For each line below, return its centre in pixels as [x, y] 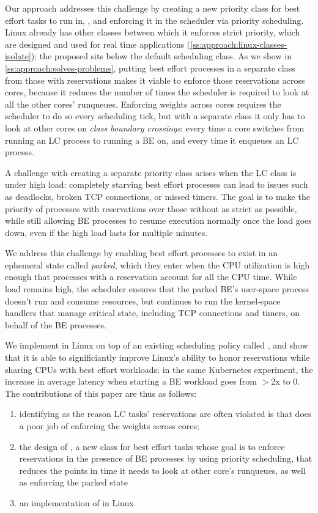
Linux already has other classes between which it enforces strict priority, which [153, 32]
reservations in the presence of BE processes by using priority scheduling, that [166, 458]
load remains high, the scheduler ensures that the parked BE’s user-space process [157, 289]
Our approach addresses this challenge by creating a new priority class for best [153, 8]
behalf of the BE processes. [56, 324]
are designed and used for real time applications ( [98, 44]
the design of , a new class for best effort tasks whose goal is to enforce [152, 446]
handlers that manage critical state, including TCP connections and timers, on [153, 313]
